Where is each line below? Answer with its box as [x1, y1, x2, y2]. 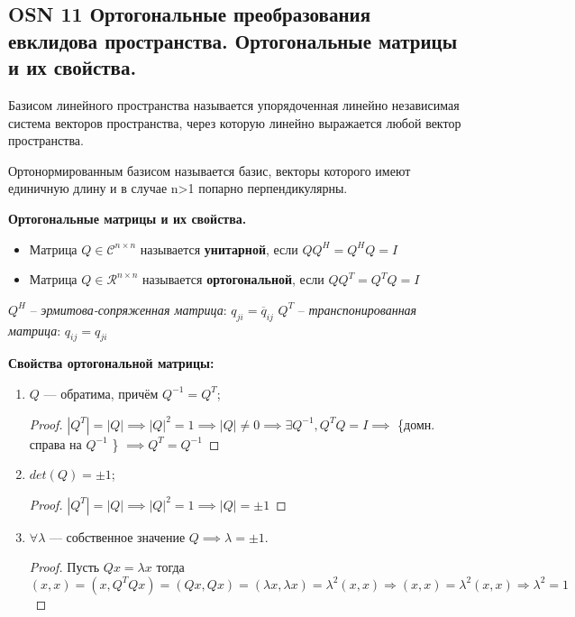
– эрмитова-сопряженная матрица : [30, 299, 227, 318]
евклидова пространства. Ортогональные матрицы [8, 26, 458, 54]
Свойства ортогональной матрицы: [8, 354, 214, 373]
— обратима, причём [43, 383, 159, 402]
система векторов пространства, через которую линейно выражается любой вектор [8, 113, 461, 132]
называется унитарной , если [140, 239, 298, 258]
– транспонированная [297, 299, 417, 318]
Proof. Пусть [29, 557, 100, 576]
